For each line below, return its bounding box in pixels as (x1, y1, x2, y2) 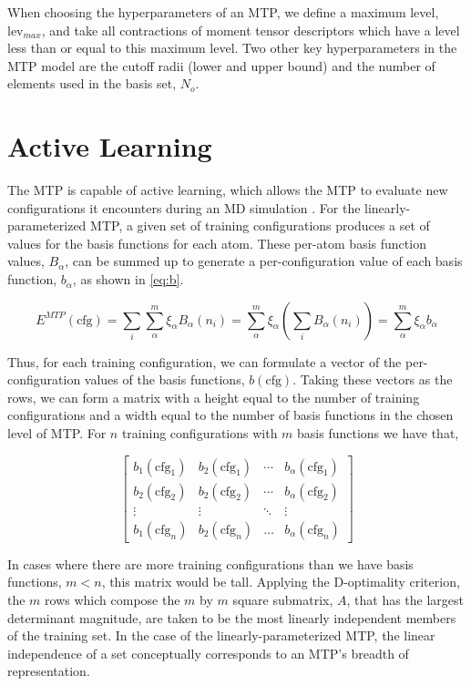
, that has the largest (346, 589, 465, 609)
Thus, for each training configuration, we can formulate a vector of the (7, 352, 402, 371)
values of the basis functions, (84, 370, 245, 389)
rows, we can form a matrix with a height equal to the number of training (7, 387, 420, 406)
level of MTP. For (7, 424, 107, 443)
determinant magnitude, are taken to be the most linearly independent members (7, 608, 456, 627)
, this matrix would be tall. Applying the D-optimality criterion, (101, 572, 460, 591)
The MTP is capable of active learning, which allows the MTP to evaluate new (7, 180, 448, 200)
